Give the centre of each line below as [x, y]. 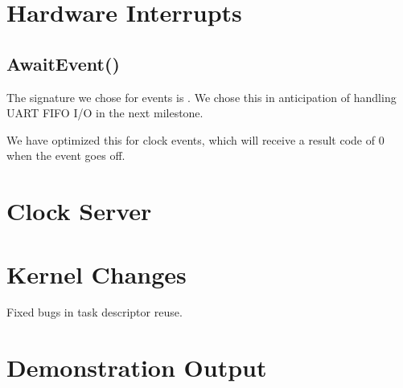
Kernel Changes [97, 274]
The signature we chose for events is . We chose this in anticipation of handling [201, 97]
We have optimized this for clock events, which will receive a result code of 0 [195, 139]
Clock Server [79, 211]
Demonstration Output [137, 368]
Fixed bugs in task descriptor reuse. [95, 312]
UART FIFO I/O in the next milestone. [105, 113]
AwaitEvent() [63, 63]
